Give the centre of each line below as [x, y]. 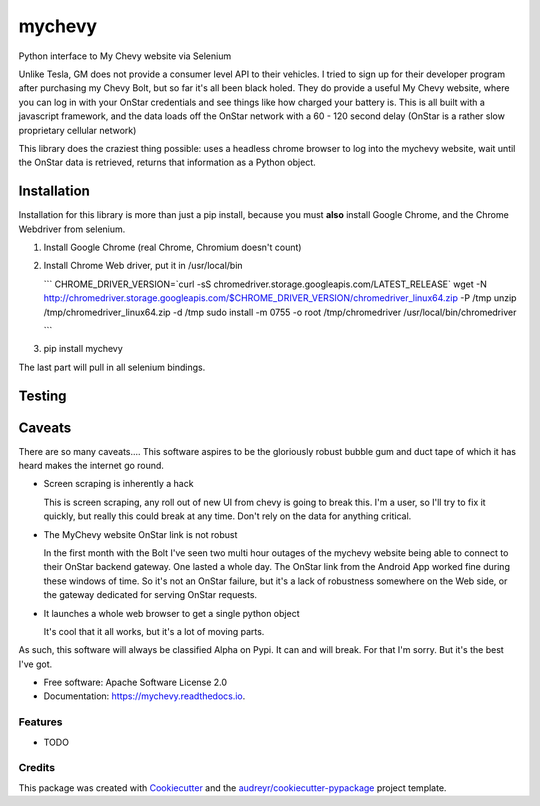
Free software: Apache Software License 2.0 [135, 682]
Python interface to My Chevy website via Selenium [125, 56]
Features [40, 722]
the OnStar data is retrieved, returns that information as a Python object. [167, 162]
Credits [36, 768]
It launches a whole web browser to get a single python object [171, 613]
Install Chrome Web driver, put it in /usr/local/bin [143, 266]
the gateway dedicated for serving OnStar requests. [150, 595]
